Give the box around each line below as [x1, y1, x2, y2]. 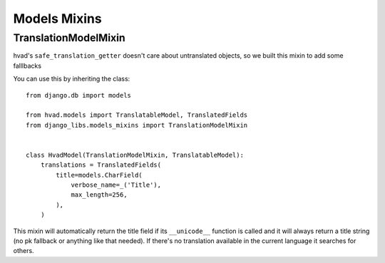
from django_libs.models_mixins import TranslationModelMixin [26, 121, 248, 129]
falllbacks [13, 61, 42, 70]
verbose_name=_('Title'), [71, 181, 162, 189]
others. [13, 247, 35, 255]
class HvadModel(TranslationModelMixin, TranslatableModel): [26, 150, 244, 159]
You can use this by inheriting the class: [13, 75, 130, 83]
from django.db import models [26, 91, 132, 99]
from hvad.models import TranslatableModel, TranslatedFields [26, 111, 248, 119]
